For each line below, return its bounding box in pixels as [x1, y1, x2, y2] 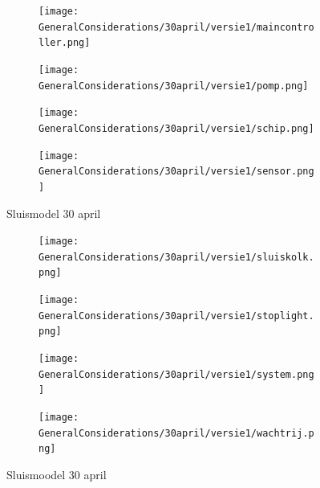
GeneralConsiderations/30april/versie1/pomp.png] [38, 80, 309, 92]
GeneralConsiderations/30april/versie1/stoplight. [38, 310, 314, 322]
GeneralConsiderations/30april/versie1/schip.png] [38, 122, 314, 134]
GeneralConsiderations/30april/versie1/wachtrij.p [38, 427, 314, 439]
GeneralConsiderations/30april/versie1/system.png [38, 368, 314, 380]
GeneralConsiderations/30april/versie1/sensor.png [38, 166, 314, 178]
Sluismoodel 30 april [6, 466, 107, 483]
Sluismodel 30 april [6, 204, 101, 221]
